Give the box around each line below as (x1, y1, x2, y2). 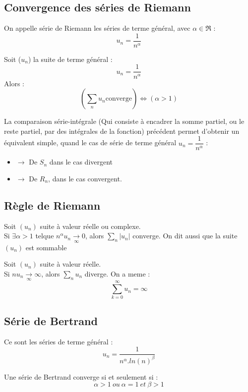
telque (35, 230, 54, 241)
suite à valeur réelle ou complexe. (40, 221, 141, 231)
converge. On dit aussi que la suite (132, 230, 238, 241)
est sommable (25, 242, 67, 252)
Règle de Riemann (4, 197, 101, 213)
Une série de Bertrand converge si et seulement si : (4, 371, 158, 382)
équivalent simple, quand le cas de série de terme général (4, 137, 177, 148)
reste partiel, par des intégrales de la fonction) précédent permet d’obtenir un (4, 125, 240, 136)
